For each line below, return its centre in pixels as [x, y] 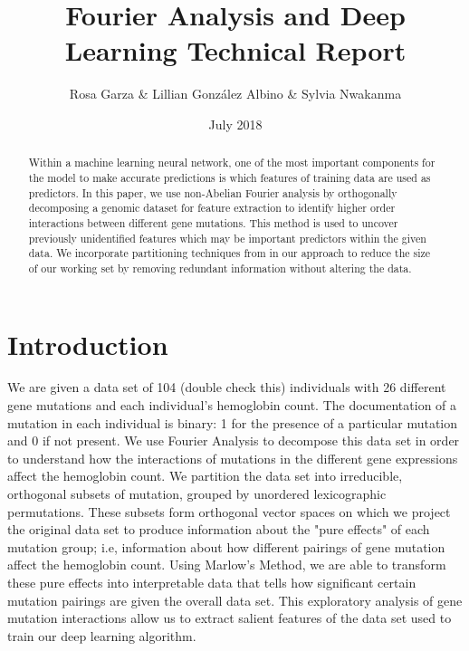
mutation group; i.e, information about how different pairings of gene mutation [226, 546]
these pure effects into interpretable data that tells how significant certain [212, 583]
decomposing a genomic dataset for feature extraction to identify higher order [212, 208]
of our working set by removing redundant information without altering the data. [220, 268]
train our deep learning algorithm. [102, 635]
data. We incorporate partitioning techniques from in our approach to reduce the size [230, 253]
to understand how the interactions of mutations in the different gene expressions [233, 458]
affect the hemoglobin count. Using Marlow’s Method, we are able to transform [227, 565]
